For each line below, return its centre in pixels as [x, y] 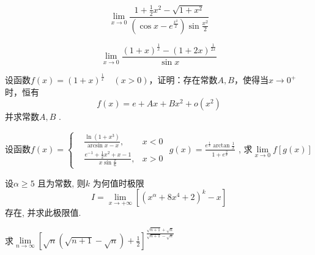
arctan [221, 146]
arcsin [95, 145]
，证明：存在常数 [183, 80]
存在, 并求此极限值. [43, 212]
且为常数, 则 [61, 183]
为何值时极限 [118, 183]
